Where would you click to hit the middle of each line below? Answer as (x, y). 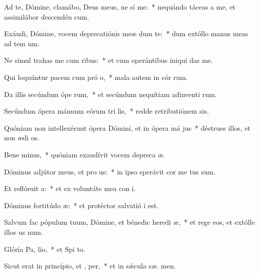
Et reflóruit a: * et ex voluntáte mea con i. (70, 188)
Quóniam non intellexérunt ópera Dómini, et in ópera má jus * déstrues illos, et (127, 127)
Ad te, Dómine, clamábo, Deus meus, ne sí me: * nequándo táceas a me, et (120, 7)
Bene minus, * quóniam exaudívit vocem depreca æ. (85, 154)
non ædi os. (22, 138)
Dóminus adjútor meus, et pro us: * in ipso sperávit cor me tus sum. (110, 171)
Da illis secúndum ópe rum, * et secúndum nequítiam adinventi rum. (111, 94)
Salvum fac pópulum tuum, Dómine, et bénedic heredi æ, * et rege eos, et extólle (129, 222)
